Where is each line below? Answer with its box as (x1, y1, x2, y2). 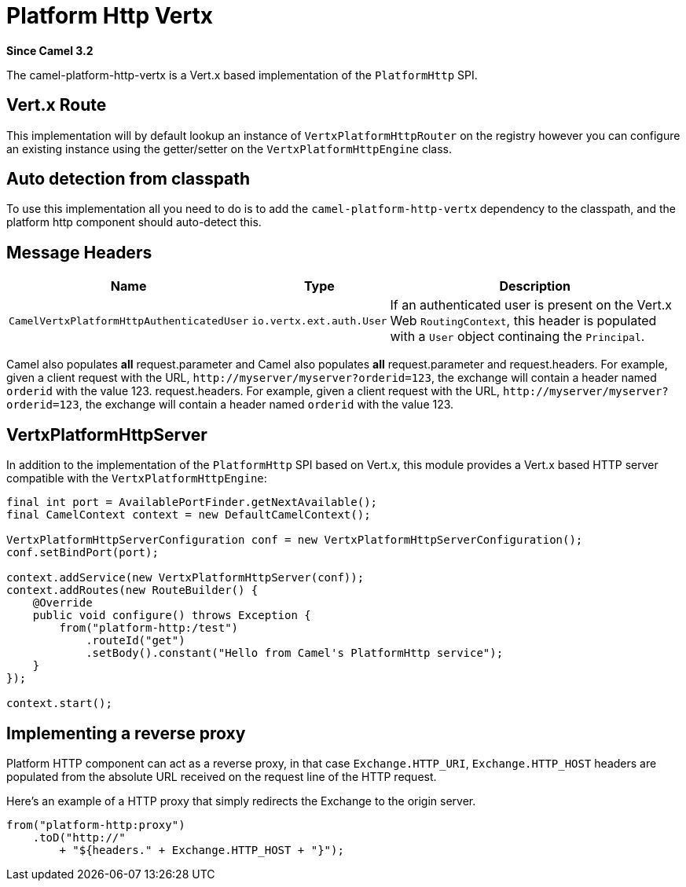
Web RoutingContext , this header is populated (390, 313, 657, 329)
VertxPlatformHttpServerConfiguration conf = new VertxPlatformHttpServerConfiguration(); (6, 533, 583, 547)
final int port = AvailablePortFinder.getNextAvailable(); (6, 496, 378, 509)
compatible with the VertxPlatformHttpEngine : (6, 471, 267, 486)
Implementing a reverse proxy (6, 723, 246, 743)
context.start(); (6, 697, 112, 710)
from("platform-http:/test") (59, 621, 239, 635)
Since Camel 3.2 (6, 43, 94, 57)
